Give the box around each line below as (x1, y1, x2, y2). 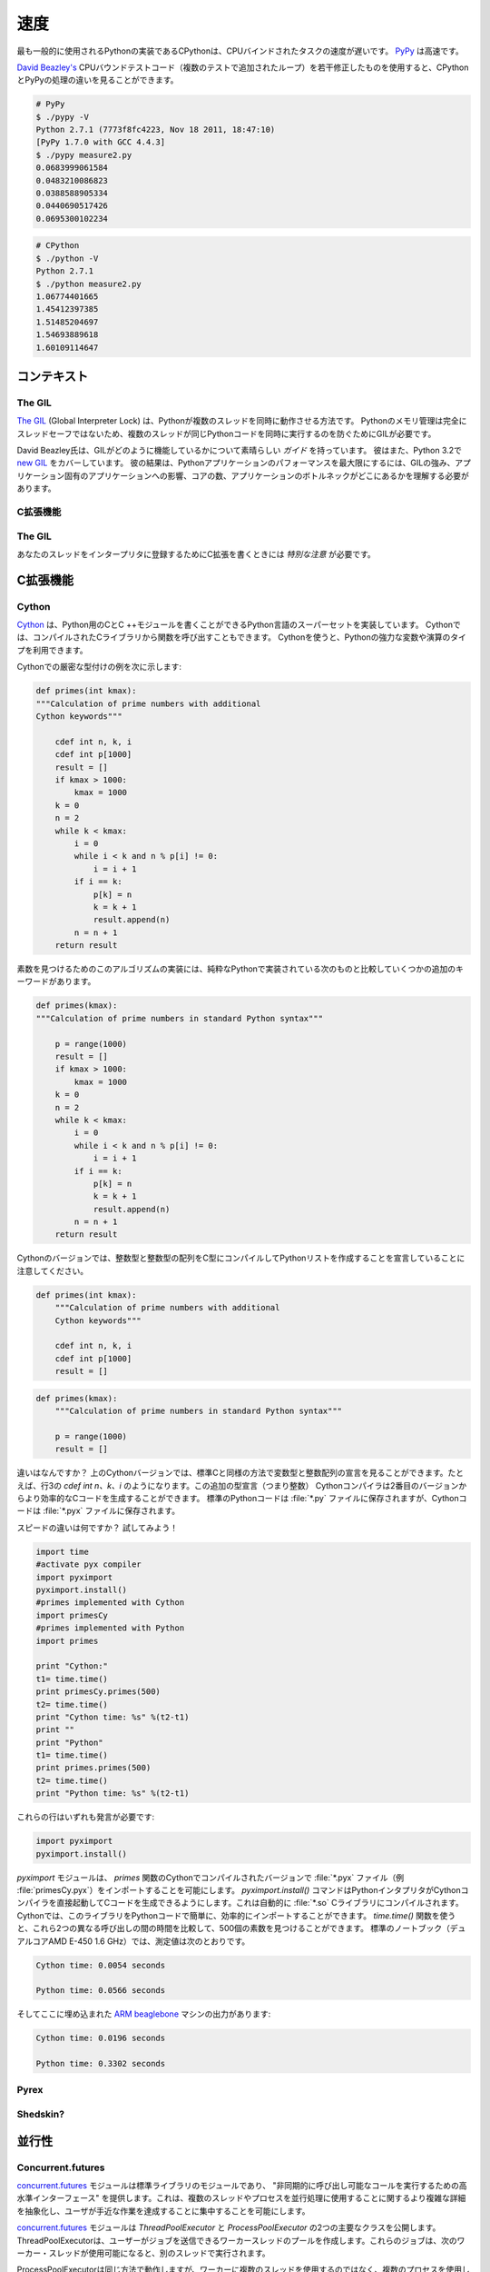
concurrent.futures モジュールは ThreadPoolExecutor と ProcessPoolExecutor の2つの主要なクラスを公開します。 (16, 2222, 441, 2233)
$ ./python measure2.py (35, 278, 142, 289)
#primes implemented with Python (35, 1623, 185, 1633)
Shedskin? (16, 2108, 65, 2120)
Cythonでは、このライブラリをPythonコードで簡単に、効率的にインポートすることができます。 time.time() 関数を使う (16, 1909, 456, 1921)
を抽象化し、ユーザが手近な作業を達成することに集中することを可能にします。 (16, 2205, 310, 2217)
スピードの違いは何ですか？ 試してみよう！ (16, 1522, 179, 1533)
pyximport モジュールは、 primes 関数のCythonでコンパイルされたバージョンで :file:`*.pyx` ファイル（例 (16, 1872, 405, 1883)
